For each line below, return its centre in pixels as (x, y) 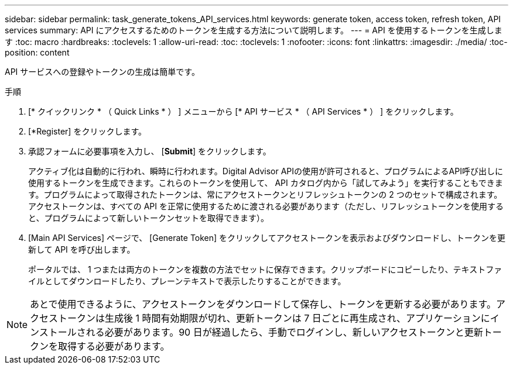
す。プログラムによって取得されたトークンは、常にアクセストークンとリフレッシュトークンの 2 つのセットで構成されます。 (265, 194)
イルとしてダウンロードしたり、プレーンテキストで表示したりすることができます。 (187, 281)
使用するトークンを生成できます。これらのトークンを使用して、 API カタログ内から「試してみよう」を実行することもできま (266, 183)
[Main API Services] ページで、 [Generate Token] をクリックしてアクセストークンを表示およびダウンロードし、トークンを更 (267, 238)
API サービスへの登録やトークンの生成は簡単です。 (102, 72)
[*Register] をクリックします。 (87, 131)
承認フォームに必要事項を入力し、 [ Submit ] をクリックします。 (150, 151)
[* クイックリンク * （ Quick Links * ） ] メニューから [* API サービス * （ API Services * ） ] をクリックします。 (243, 111)
